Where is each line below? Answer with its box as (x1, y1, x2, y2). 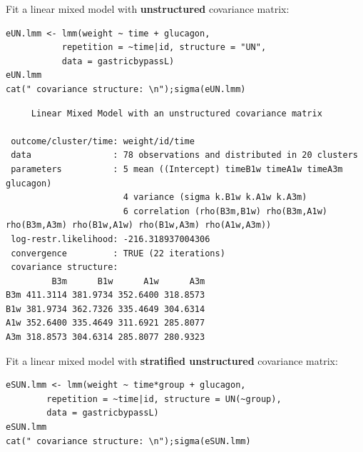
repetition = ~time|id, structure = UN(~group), (46, 393, 282, 404)
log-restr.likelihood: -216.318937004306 (11, 233, 210, 244)
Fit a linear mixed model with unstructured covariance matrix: (6, 1, 290, 16)
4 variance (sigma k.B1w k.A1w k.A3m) (123, 192, 307, 203)
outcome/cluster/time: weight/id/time (11, 136, 195, 146)
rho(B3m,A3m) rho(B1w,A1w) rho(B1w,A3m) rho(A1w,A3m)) (6, 220, 272, 231)
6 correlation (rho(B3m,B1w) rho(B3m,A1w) (123, 206, 328, 216)
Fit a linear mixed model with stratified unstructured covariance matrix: (6, 353, 338, 368)
